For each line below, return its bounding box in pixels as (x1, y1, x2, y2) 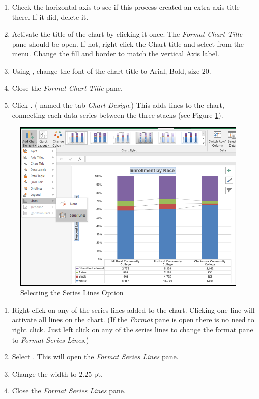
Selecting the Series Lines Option (20, 287, 124, 298)
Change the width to (12, 368, 77, 379)
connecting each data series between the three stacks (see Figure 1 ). (12, 109, 223, 120)
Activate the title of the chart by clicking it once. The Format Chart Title (12, 28, 243, 39)
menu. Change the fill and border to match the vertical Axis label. (12, 48, 219, 59)
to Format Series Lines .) (12, 334, 89, 345)
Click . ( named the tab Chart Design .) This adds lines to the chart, (12, 100, 224, 110)
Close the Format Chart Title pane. (12, 82, 123, 93)
